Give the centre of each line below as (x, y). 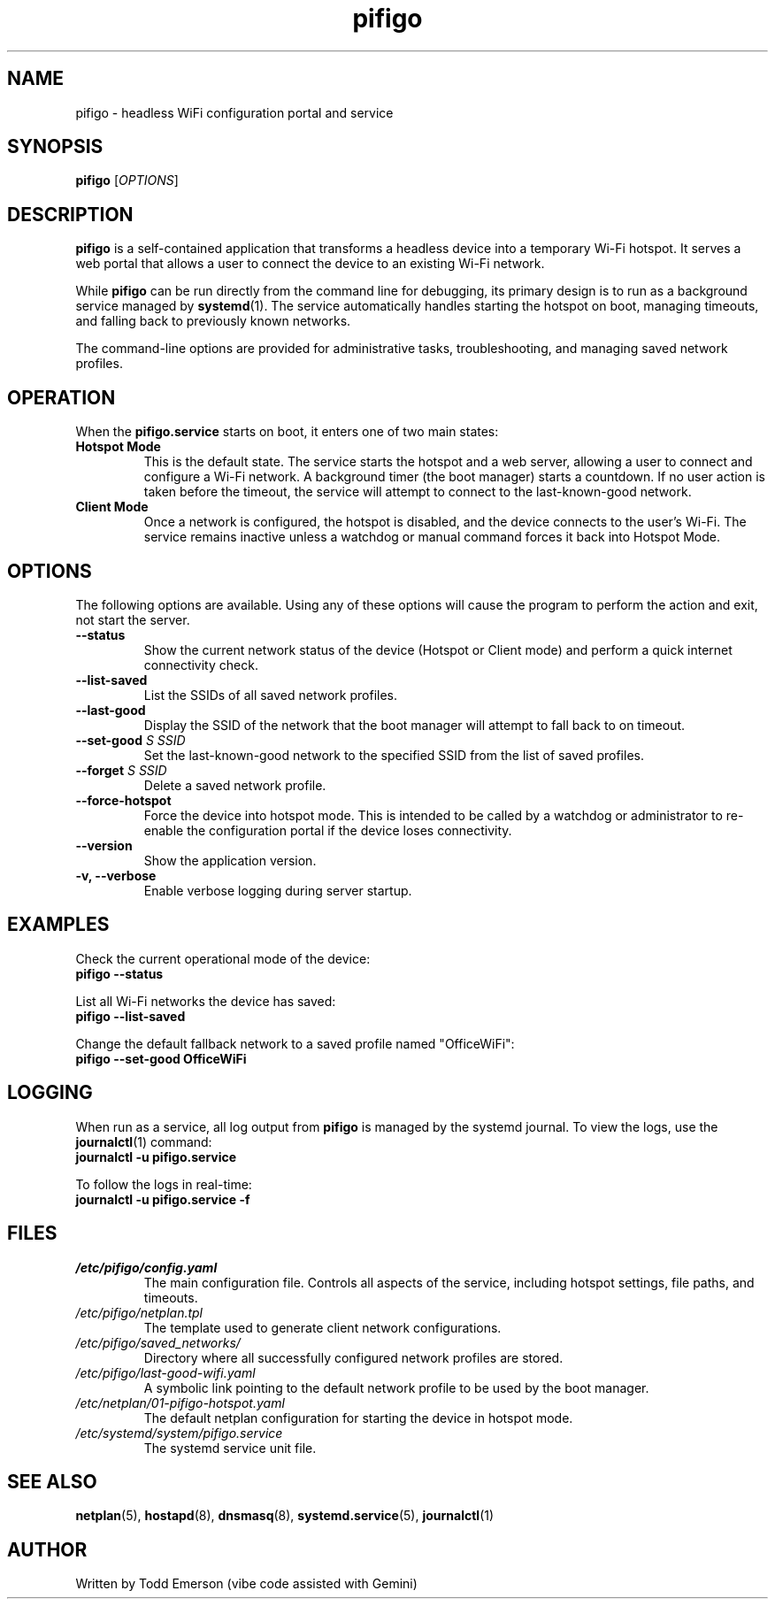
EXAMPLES (58, 925)
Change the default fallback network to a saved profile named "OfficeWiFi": (295, 1043)
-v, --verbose (116, 875)
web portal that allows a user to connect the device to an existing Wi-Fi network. (310, 264)
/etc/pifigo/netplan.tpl (139, 1312)
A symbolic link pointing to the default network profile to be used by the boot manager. (396, 1387)
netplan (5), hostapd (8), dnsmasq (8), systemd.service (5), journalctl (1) (285, 1516)
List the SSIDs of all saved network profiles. (271, 695)
